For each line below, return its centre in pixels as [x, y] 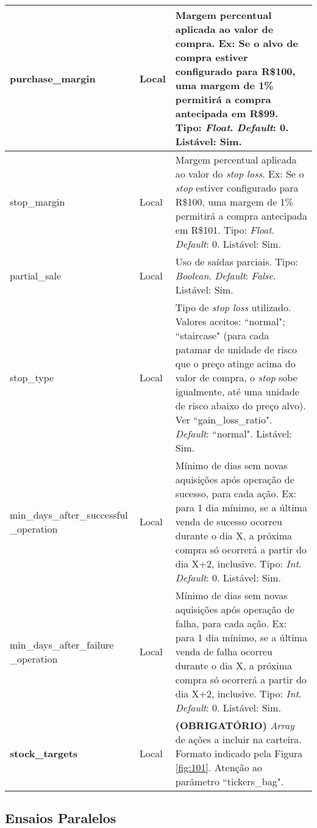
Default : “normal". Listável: [233, 434]
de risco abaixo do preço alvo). [240, 405]
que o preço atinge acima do [235, 363]
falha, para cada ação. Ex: [231, 623]
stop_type [32, 377]
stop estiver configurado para [237, 188]
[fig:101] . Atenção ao [219, 767]
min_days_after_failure [62, 644]
